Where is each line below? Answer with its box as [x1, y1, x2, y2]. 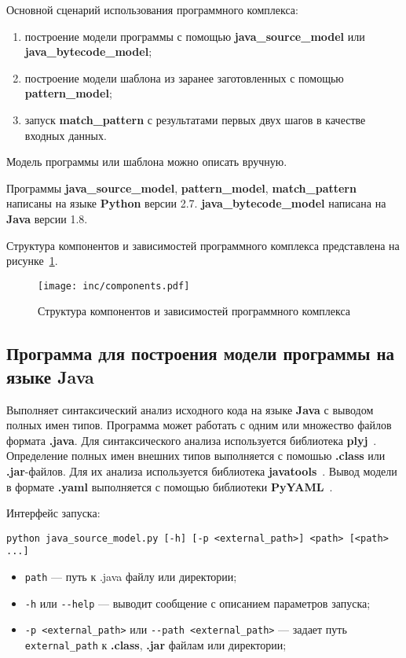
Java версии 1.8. [6, 210, 88, 226]
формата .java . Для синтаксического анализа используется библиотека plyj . [6, 432, 377, 448]
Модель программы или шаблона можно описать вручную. [6, 153, 287, 170]
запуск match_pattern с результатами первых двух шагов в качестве [24, 111, 366, 127]
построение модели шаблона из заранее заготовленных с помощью [24, 69, 344, 86]
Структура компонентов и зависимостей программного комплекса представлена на [6, 237, 400, 253]
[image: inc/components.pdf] [38, 280, 190, 292]
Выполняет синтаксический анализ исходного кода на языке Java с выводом [6, 401, 374, 417]
